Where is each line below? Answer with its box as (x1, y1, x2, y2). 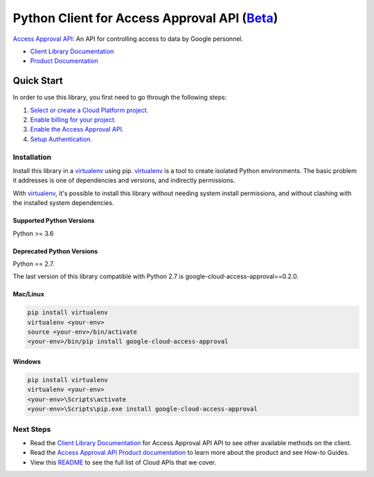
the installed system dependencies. (12, 199, 114, 207)
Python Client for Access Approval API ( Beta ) (12, 10, 278, 26)
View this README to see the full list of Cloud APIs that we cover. (30, 458, 217, 467)
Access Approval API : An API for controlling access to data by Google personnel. (12, 35, 244, 43)
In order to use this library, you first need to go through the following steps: (12, 93, 227, 102)
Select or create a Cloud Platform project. (30, 106, 149, 114)
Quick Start (12, 75, 63, 87)
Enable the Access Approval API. (30, 125, 124, 134)
